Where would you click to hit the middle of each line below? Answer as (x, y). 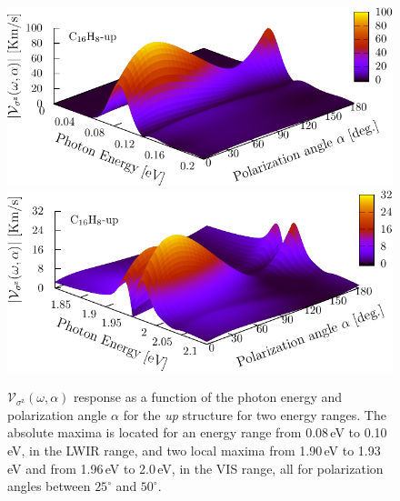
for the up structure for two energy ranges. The (255, 414)
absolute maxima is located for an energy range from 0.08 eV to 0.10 (197, 432)
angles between (49, 486)
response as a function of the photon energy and (208, 397)
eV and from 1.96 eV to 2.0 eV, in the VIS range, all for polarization (195, 468)
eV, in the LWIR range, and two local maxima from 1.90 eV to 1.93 (194, 450)
